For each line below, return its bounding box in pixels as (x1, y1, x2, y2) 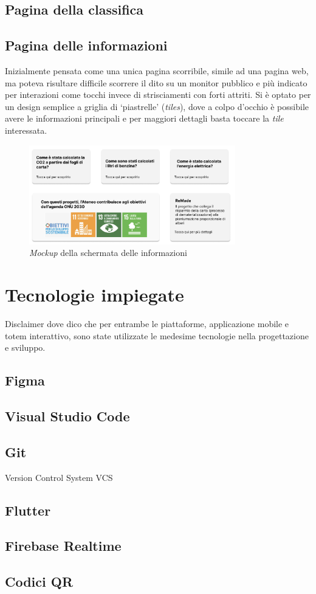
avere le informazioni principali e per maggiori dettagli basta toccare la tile (5, 112, 284, 125)
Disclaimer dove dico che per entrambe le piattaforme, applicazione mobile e (5, 317, 289, 330)
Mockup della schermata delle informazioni (29, 246, 187, 259)
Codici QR (5, 572, 74, 591)
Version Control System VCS (5, 471, 113, 483)
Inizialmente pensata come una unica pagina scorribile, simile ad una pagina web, (5, 64, 309, 77)
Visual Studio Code (5, 407, 130, 426)
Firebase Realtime (5, 536, 122, 555)
